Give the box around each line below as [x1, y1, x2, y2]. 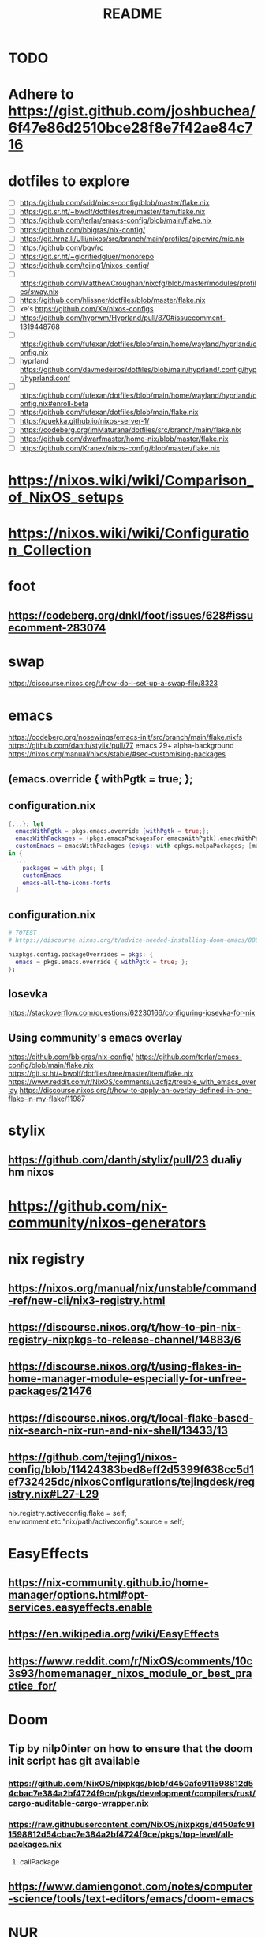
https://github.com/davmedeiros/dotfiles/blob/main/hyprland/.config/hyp [19, 365, 257, 375]
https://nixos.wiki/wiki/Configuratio [8, 524, 250, 542]
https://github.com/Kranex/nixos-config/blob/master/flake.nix [19, 443, 221, 453]
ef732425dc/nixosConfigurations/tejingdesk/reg [8, 1475, 255, 1489]
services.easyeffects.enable [8, 1601, 153, 1615]
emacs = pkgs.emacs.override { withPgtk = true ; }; [15, 958, 189, 966]
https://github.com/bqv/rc [19, 243, 104, 252]
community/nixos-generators [8, 1214, 207, 1231]
